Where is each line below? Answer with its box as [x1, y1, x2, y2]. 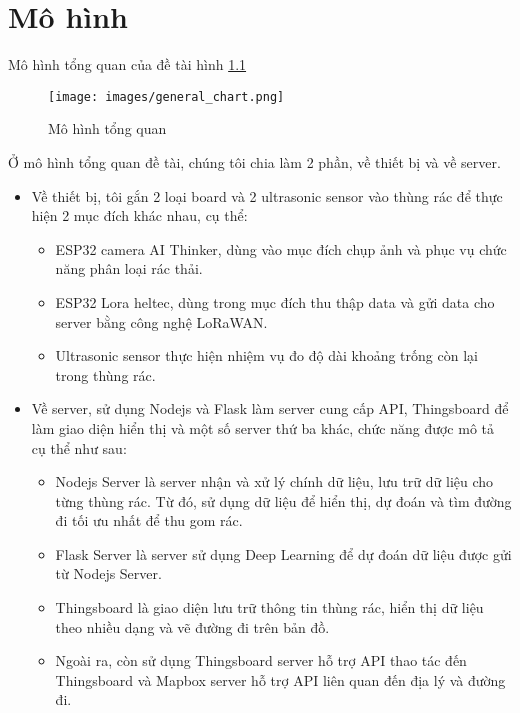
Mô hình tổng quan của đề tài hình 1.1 [8, 54, 247, 75]
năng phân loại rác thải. [55, 258, 203, 279]
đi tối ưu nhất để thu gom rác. [55, 510, 243, 531]
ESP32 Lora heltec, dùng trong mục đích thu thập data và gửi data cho [55, 291, 495, 312]
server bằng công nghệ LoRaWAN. [55, 311, 268, 332]
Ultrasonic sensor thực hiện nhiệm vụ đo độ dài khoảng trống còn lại [55, 345, 478, 366]
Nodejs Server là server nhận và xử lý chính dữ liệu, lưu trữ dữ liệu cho [55, 471, 494, 492]
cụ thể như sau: [31, 437, 127, 458]
